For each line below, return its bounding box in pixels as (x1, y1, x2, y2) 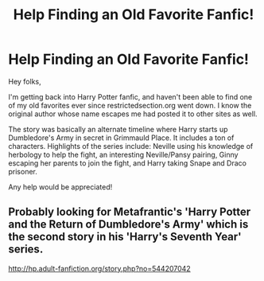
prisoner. (8, 166, 38, 176)
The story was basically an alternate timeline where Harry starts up (8, 124, 228, 134)
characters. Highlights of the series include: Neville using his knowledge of (8, 141, 254, 150)
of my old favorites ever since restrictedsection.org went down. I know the (8, 100, 252, 110)
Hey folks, (8, 76, 41, 86)
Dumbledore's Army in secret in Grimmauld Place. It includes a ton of (8, 133, 235, 142)
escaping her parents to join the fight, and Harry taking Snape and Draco (8, 158, 247, 168)
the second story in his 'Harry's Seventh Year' (8, 230, 242, 244)
